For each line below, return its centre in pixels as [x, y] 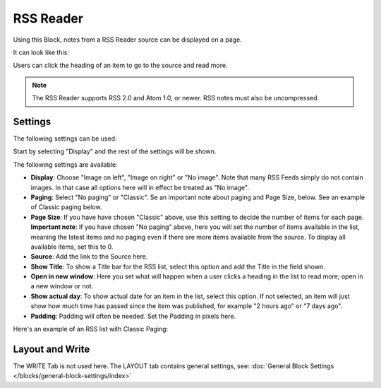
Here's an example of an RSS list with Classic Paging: [91, 329]
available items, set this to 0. [72, 247]
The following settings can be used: [65, 139]
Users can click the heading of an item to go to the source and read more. [120, 65]
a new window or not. [62, 286]
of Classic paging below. [66, 207]
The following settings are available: [65, 164]
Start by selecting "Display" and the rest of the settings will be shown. [115, 151]
